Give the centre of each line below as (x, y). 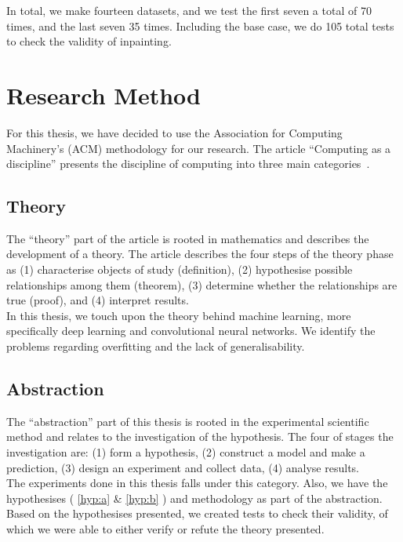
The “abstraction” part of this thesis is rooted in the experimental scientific (188, 421)
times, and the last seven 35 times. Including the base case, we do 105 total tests (200, 25)
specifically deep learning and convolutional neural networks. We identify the (191, 331)
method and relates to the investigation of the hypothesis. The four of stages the (200, 437)
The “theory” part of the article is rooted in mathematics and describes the (188, 238)
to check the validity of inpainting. (89, 41)
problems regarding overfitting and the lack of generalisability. (156, 346)
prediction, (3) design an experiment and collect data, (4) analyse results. (183, 467)
